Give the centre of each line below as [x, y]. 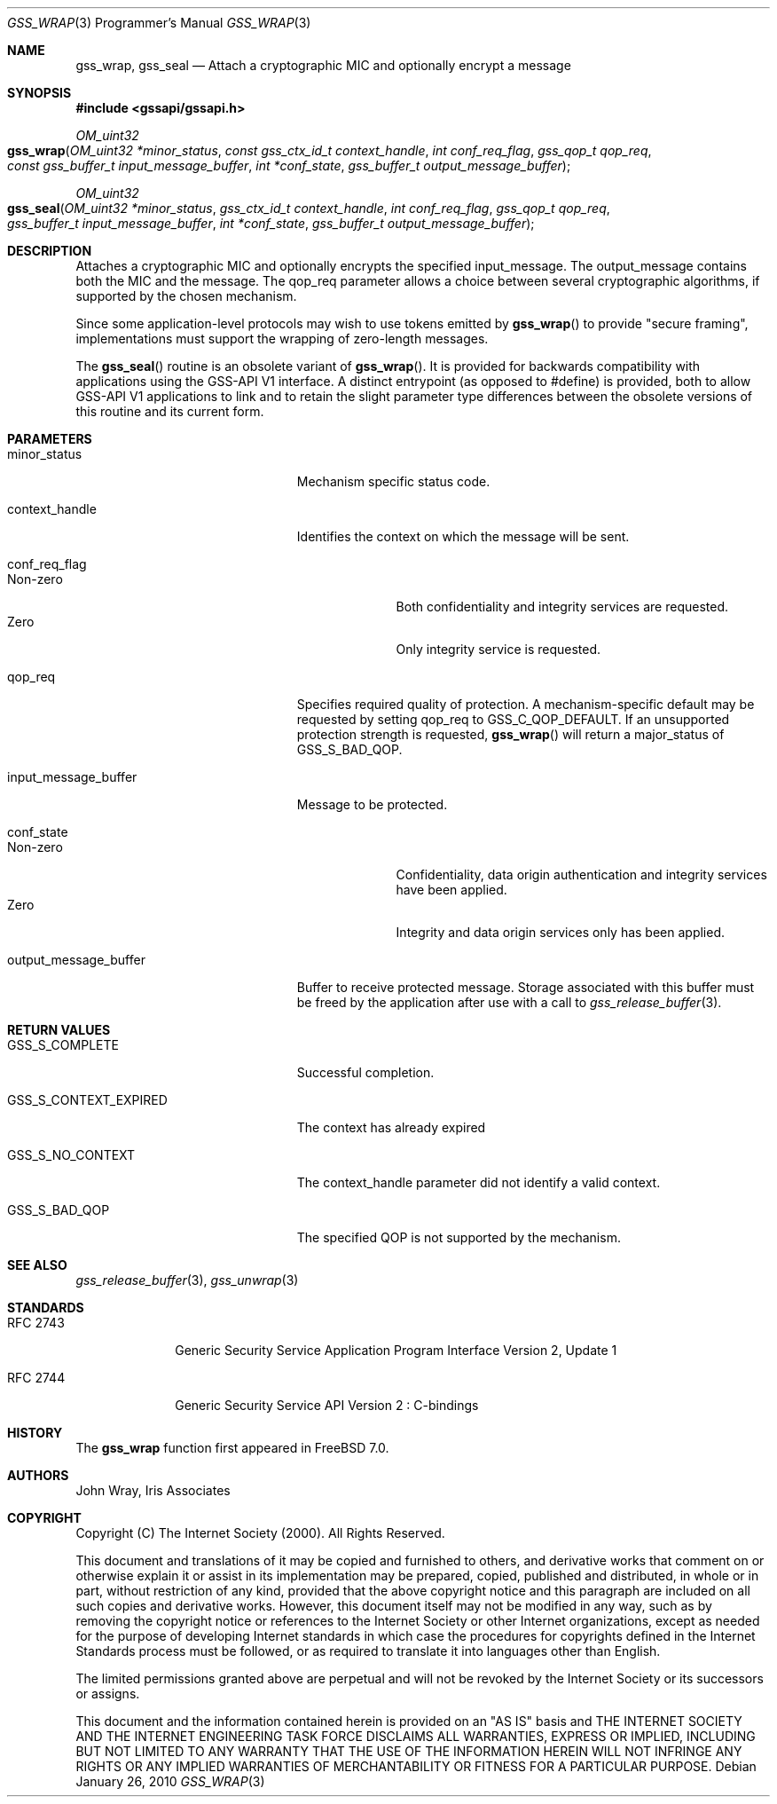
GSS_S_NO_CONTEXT [71, 1155]
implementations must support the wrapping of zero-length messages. [282, 339]
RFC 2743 [36, 1323]
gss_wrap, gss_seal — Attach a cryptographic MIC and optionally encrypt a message [323, 65]
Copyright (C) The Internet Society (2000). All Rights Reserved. [260, 1533]
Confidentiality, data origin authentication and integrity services [581, 874]
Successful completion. [365, 1072]
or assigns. [108, 1694]
